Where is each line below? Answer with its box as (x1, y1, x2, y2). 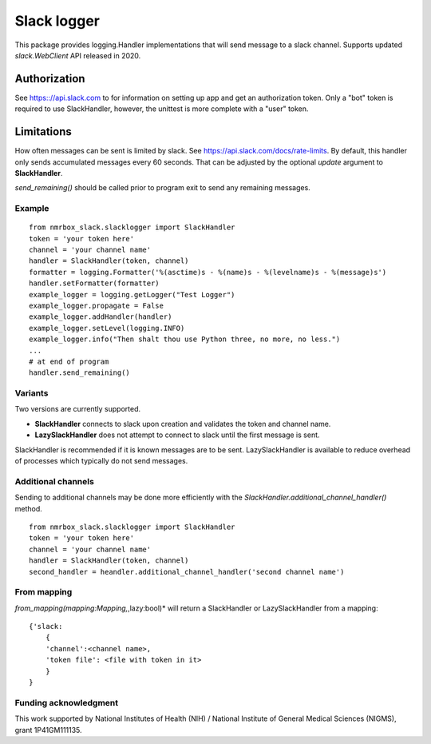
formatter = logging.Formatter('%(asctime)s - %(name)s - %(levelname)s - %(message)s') (29, 268, 387, 277)
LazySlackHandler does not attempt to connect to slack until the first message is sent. (34, 430, 320, 440)
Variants (14, 388, 49, 399)
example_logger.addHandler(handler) (29, 312, 172, 321)
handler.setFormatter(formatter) (29, 279, 160, 288)
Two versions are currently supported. (14, 404, 141, 414)
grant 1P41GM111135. (14, 725, 83, 734)
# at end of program (29, 356, 109, 366)
